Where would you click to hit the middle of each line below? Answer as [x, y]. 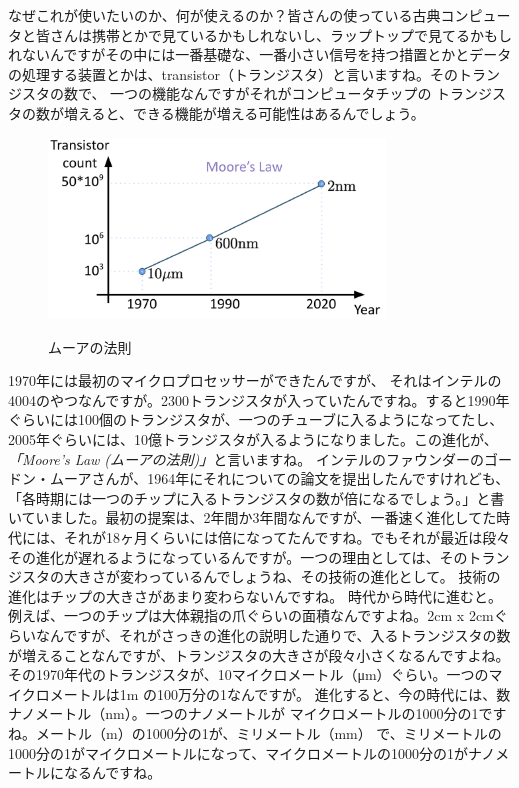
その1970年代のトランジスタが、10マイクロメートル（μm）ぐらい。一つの [248, 674]
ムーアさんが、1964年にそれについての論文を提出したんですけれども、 [279, 478]
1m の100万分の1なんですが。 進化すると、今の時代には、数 [315, 693]
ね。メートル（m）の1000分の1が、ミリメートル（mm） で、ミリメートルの [255, 732]
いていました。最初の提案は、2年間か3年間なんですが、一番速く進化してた [252, 517]
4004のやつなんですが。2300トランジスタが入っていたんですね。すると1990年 [259, 399]
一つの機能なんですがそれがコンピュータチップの [271, 93]
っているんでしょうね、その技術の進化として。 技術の [324, 576]
